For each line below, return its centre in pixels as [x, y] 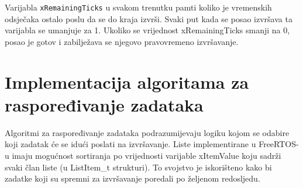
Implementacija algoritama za [127, 81]
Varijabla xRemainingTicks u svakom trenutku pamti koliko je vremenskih [138, 7]
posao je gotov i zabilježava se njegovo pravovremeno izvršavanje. [122, 41]
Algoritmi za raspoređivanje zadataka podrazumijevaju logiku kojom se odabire [147, 132]
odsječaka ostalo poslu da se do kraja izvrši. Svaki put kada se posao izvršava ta [149, 18]
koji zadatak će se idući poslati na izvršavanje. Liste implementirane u [130, 144]
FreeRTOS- [279, 144]
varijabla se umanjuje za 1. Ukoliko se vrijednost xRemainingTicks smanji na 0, [147, 30]
